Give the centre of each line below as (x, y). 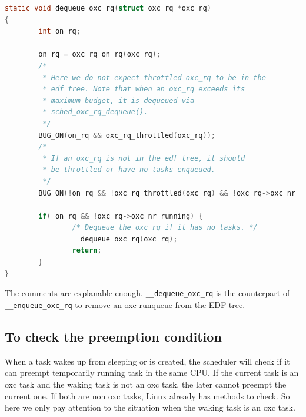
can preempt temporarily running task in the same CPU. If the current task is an (152, 373)
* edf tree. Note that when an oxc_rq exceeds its (144, 89)
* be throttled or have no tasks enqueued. (129, 170)
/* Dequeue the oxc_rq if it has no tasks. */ (165, 228)
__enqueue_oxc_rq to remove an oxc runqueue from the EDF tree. (125, 304)
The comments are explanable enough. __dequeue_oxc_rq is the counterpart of (147, 293)
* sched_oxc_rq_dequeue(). (95, 112)
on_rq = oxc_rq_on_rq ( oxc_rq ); (99, 54)
